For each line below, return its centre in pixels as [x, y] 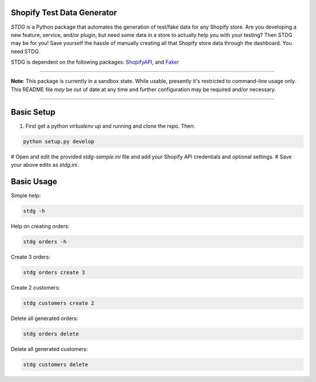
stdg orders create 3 [54, 272]
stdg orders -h [45, 242]
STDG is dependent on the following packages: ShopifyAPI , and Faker [95, 62]
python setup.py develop [59, 141]
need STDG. [25, 51]
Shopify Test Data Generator [64, 13]
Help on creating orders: [40, 226]
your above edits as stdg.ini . [45, 165]
